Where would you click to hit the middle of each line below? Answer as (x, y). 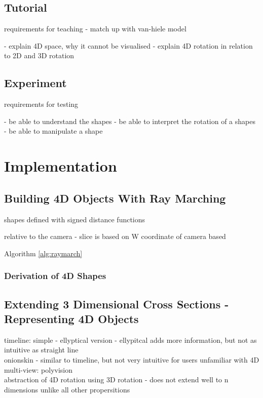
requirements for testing (41, 104)
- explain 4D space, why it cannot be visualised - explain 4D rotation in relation (128, 45)
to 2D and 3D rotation (39, 55)
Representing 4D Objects (71, 318)
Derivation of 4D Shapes (55, 276)
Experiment (35, 83)
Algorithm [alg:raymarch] (43, 253)
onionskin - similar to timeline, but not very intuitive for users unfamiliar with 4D (132, 359)
